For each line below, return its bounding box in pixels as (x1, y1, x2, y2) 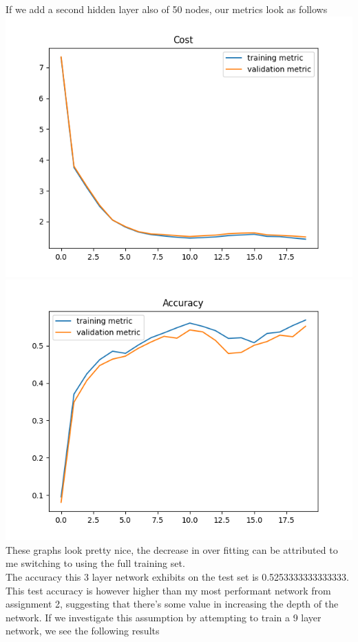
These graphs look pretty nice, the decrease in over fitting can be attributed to (6, 542, 338, 557)
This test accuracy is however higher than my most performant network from (6, 583, 331, 597)
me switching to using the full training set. (6, 556, 185, 570)
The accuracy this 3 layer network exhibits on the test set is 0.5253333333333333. (6, 569, 349, 583)
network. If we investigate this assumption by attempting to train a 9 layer (6, 610, 322, 624)
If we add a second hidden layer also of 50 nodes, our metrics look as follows (6, 2, 328, 16)
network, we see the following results (6, 623, 160, 638)
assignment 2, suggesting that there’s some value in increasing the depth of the (6, 597, 339, 611)
